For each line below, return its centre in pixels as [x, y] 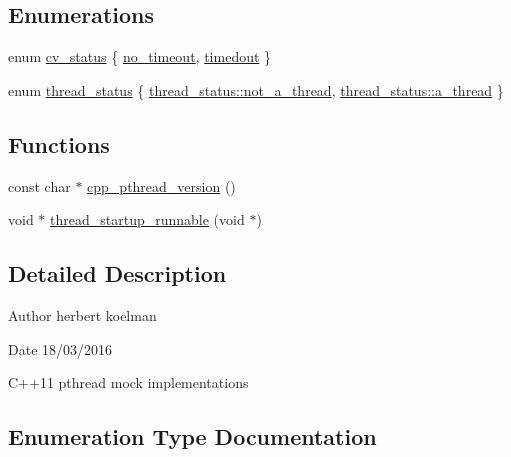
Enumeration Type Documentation [192, 436]
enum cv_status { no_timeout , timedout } [140, 56]
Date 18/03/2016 [60, 348]
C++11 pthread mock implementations [128, 382]
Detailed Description [117, 273]
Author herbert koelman [82, 314]
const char [39, 185]
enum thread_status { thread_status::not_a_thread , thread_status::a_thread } [256, 89]
